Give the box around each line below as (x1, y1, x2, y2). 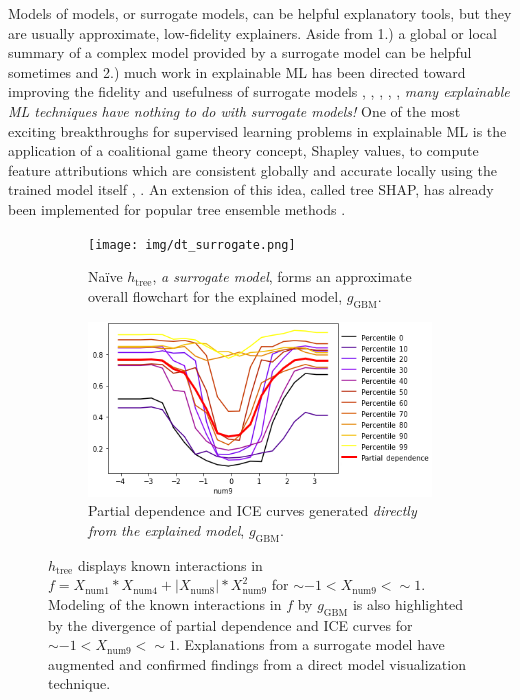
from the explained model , (88, 519, 245, 540)
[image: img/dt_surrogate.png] (88, 237, 296, 252)
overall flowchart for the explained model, (88, 285, 343, 306)
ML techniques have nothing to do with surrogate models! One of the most (8, 100, 461, 121)
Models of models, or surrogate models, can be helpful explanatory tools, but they (8, 3, 512, 23)
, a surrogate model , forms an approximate (152, 266, 412, 287)
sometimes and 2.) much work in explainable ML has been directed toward (8, 61, 466, 82)
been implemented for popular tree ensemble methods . (8, 198, 346, 219)
